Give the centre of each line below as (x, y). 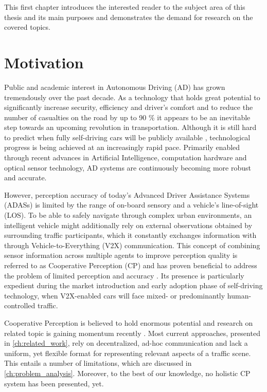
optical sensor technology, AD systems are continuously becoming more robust (128, 167)
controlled (20, 305)
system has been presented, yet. (54, 383)
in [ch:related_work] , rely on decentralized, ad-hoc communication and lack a (126, 343)
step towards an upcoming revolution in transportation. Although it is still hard (130, 127)
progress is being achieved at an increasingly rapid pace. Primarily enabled (122, 147)
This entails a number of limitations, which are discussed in (98, 363)
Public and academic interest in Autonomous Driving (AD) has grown (115, 87)
